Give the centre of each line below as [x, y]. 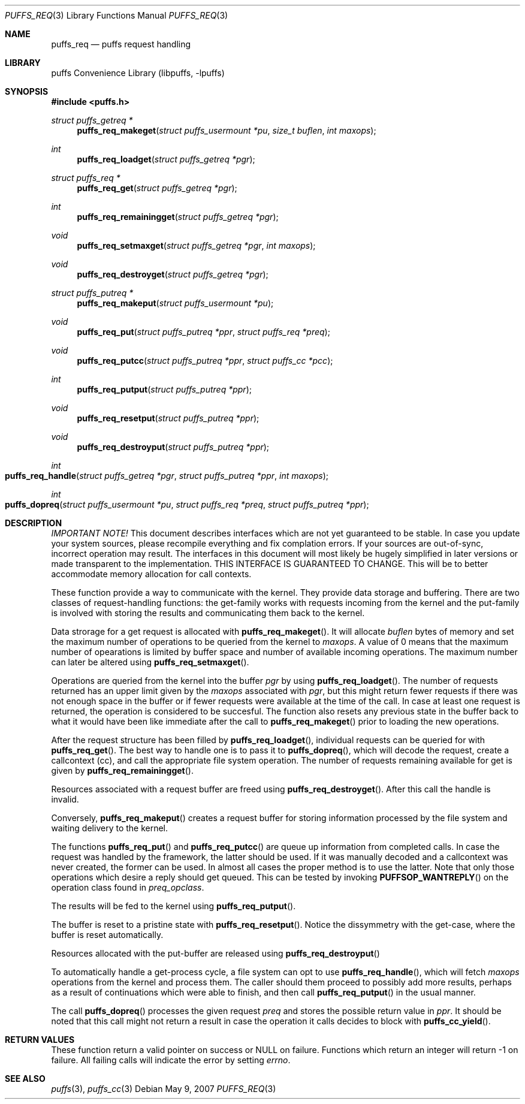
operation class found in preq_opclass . [128, 887]
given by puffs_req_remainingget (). [122, 770]
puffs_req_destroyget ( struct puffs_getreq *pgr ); [173, 274]
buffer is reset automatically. [107, 935]
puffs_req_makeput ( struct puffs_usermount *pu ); [175, 303]
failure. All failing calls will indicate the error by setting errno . [171, 1060]
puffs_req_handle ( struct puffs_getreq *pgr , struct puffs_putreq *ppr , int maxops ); [167, 476]
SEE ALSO [25, 1079]
